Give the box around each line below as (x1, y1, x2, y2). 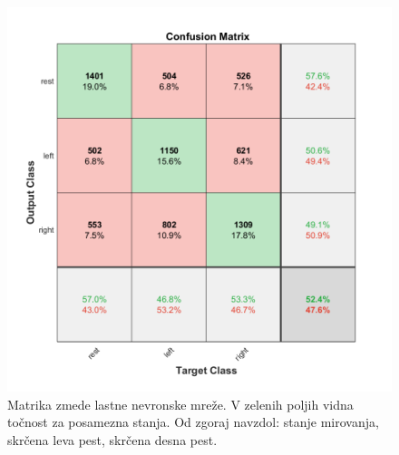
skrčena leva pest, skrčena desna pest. (7, 430, 218, 449)
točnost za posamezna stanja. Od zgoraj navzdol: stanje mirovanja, (7, 412, 379, 431)
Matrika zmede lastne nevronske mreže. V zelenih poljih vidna (7, 394, 354, 413)
